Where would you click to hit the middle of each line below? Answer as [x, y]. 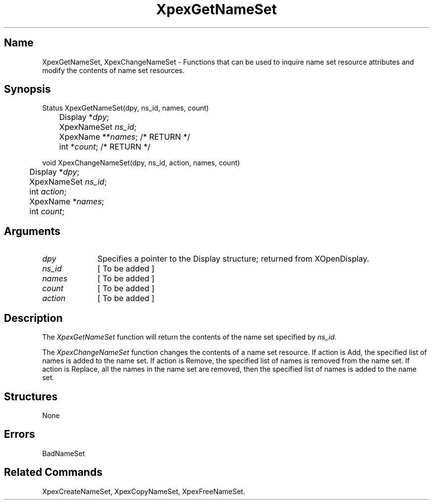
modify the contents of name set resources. [113, 70]
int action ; [48, 192]
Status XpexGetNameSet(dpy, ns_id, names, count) [126, 108]
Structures [31, 396]
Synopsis [27, 89]
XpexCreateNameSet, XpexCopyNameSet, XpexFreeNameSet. [144, 491]
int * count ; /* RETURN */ [105, 147]
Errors [20, 434]
